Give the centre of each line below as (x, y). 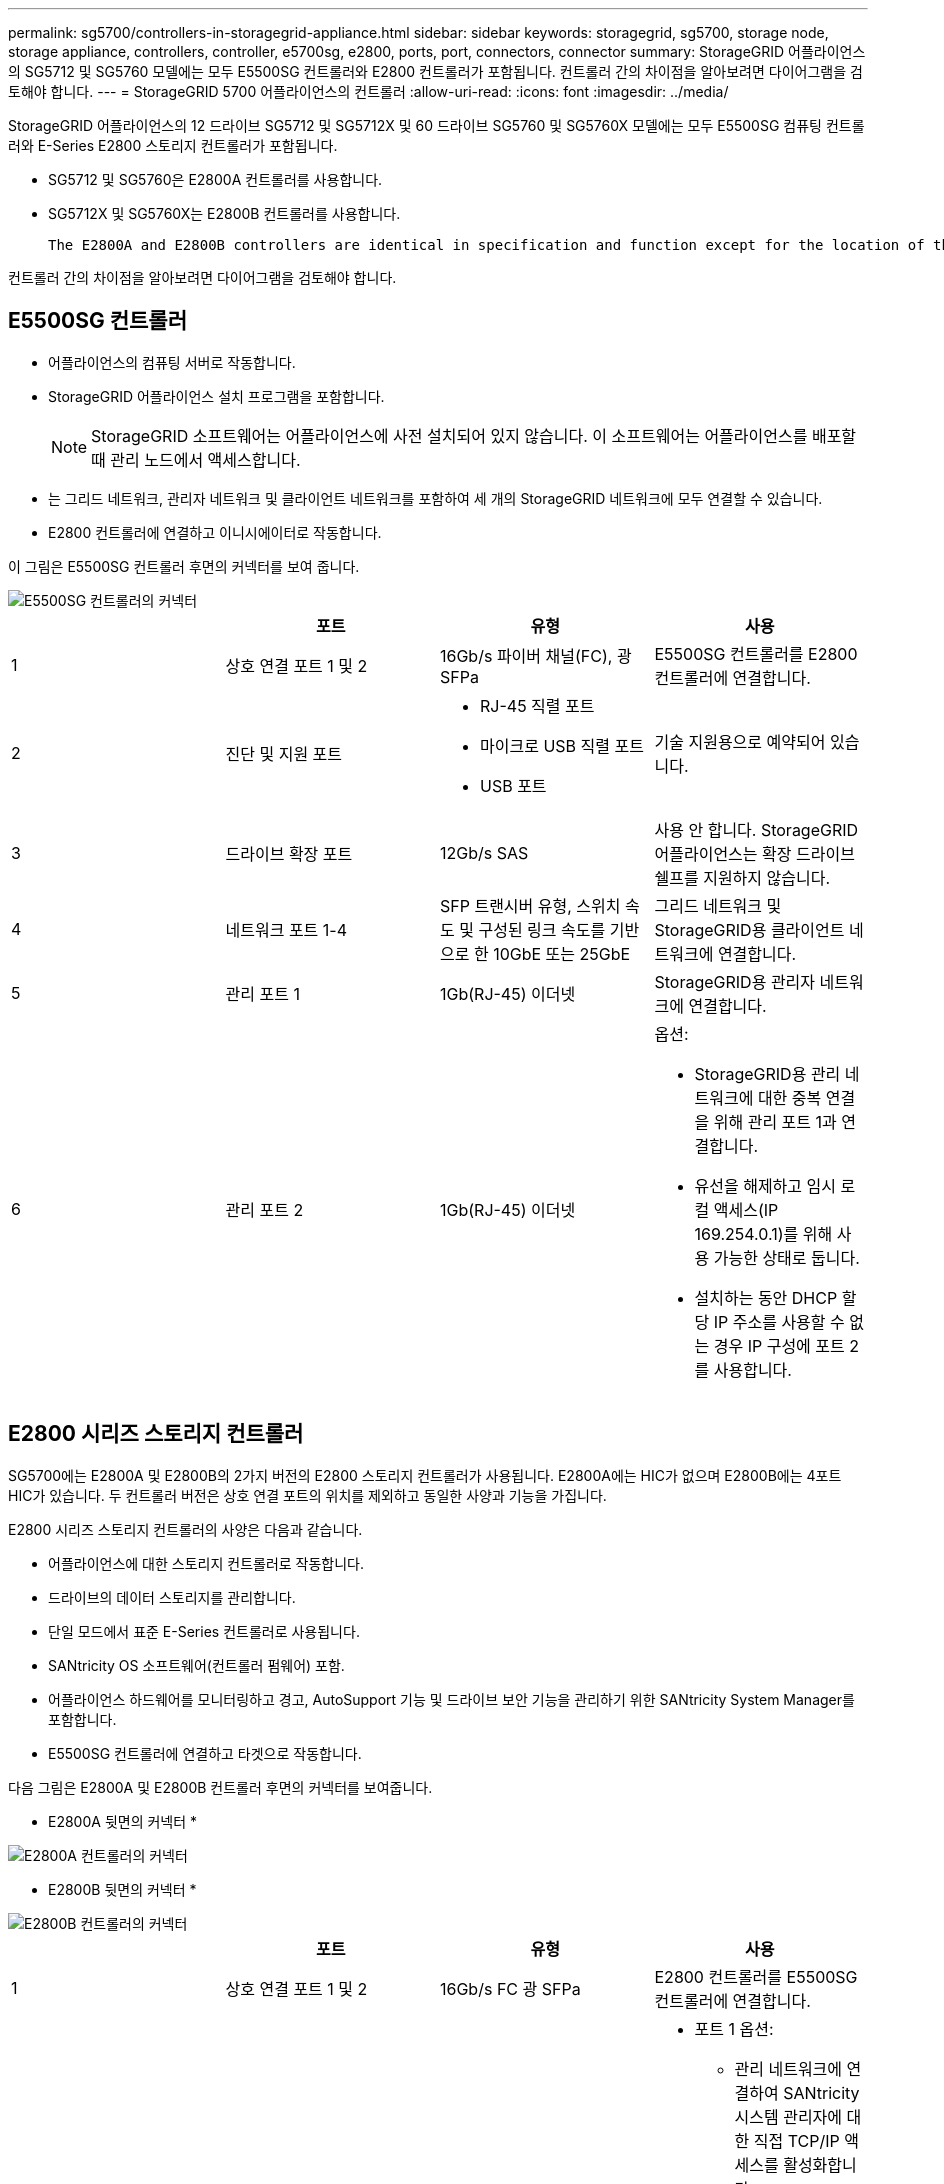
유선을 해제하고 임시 (765, 1185)
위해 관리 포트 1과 (775, 1121)
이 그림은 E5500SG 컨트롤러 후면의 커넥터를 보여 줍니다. (184, 566)
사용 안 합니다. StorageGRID (756, 829)
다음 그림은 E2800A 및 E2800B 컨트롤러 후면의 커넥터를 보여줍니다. (220, 1787)
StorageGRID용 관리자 (735, 981)
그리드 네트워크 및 (718, 905)
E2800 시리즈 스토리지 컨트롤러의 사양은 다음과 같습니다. (185, 1529)
